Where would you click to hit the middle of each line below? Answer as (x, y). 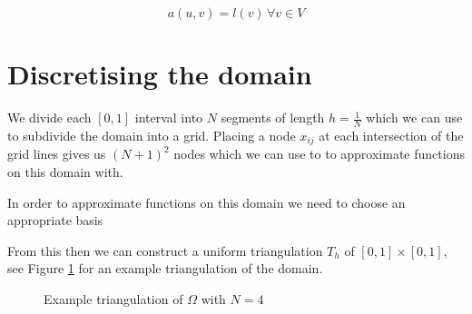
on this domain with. (65, 172)
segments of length (273, 118)
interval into (169, 118)
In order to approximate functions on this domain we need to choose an (206, 202)
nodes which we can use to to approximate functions (319, 154)
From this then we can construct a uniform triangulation (165, 250)
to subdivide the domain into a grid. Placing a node (152, 135)
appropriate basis (55, 220)
